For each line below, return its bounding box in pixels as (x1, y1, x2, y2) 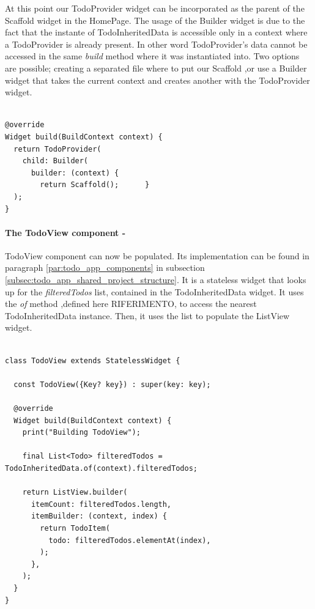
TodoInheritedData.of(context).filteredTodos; (5, 463, 198, 473)
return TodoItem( (40, 523, 110, 533)
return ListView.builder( (22, 488, 128, 497)
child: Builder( (22, 157, 89, 166)
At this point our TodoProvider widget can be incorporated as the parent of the (5, 2, 305, 14)
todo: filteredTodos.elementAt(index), (48, 536, 211, 545)
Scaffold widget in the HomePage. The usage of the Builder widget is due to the (5, 13, 305, 26)
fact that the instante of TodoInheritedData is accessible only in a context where (5, 26, 308, 39)
